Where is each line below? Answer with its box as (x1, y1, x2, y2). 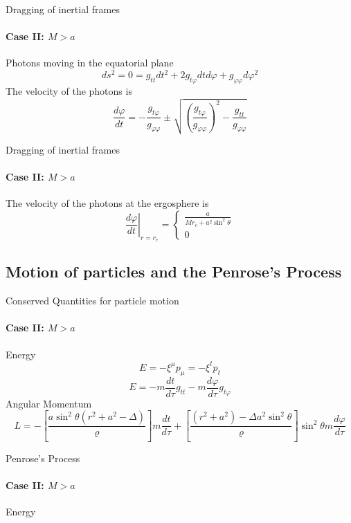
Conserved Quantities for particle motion (6, 293, 179, 308)
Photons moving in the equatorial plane (6, 55, 174, 70)
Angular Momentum (6, 396, 92, 410)
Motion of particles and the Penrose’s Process (6, 261, 342, 282)
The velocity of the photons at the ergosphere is (6, 196, 209, 210)
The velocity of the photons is (6, 84, 132, 98)
